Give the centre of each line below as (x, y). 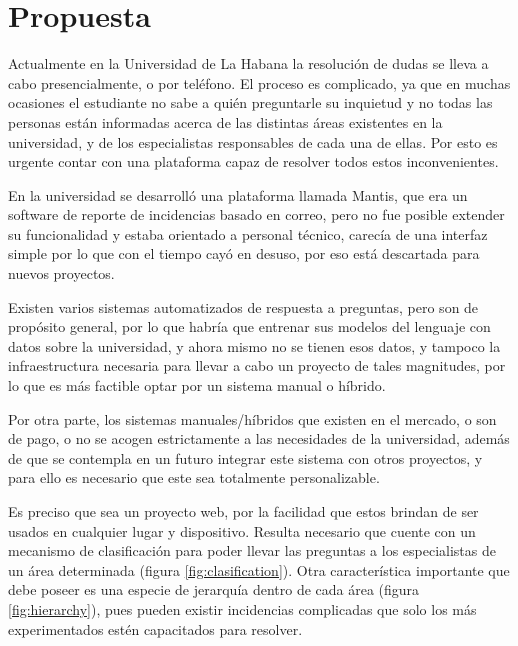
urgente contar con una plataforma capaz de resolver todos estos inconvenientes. (253, 161)
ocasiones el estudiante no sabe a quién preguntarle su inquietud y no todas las (250, 102)
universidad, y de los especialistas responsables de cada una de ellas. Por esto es (253, 141)
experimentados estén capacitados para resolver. (155, 628)
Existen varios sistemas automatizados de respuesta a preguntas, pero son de (243, 306)
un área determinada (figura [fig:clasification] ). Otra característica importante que (259, 569)
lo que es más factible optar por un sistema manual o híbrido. (197, 385)
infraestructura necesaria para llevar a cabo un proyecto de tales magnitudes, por (257, 365)
